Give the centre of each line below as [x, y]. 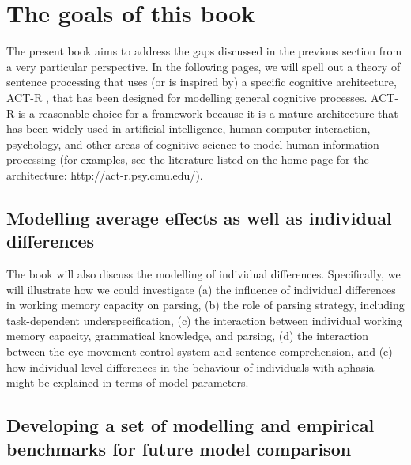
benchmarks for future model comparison [179, 448]
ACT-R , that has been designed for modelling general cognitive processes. [187, 97]
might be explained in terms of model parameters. [128, 382]
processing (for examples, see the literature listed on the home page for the [188, 159]
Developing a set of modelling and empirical [190, 425]
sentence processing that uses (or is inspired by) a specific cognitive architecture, [202, 82]
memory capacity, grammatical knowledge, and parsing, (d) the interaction [187, 336]
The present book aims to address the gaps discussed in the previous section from [204, 51]
